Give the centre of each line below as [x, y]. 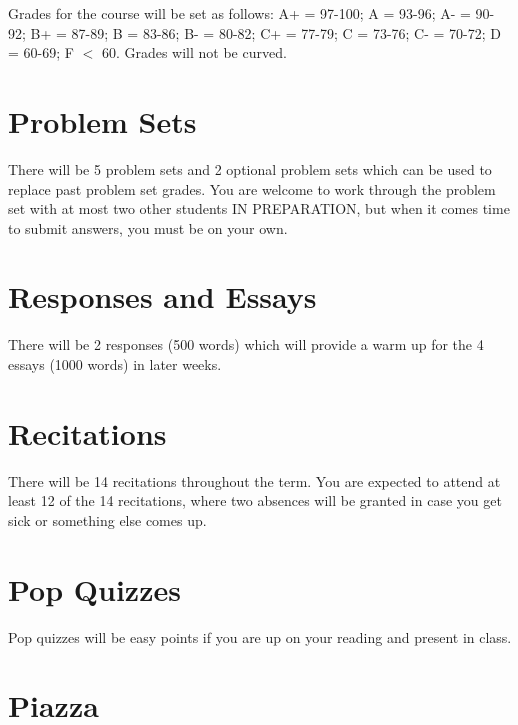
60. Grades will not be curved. [194, 52]
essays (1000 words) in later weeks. [115, 364]
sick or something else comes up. [107, 519]
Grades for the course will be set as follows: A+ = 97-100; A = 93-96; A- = [239, 13]
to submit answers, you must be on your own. [148, 227]
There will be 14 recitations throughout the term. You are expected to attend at [254, 480]
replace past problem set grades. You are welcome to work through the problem [252, 188]
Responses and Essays [162, 296]
